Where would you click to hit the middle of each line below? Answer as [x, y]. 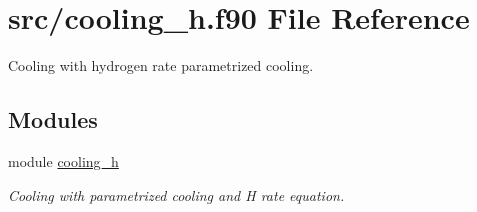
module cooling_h [63, 160]
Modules [53, 119]
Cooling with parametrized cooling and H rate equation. [176, 194]
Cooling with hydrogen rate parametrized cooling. [161, 65]
